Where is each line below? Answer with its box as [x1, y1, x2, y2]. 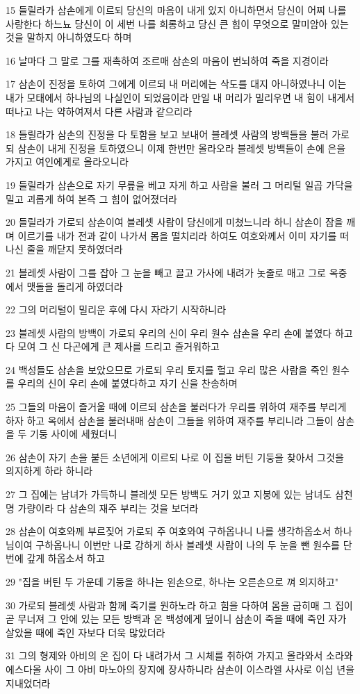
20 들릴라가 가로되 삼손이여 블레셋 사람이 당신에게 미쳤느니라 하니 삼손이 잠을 [6, 215, 343, 229]
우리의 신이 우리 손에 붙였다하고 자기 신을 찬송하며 [17, 376, 238, 390]
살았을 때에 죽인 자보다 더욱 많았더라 [6, 625, 165, 639]
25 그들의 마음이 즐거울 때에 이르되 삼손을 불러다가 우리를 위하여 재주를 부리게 [6, 399, 347, 414]
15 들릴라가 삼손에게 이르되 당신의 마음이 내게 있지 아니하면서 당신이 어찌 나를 [6, 3, 347, 17]
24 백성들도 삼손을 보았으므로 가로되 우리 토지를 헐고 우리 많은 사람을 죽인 [6, 362, 329, 377]
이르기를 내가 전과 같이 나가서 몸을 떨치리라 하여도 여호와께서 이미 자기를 [17, 228, 337, 242]
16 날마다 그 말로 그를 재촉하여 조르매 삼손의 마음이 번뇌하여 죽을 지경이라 [6, 53, 329, 67]
